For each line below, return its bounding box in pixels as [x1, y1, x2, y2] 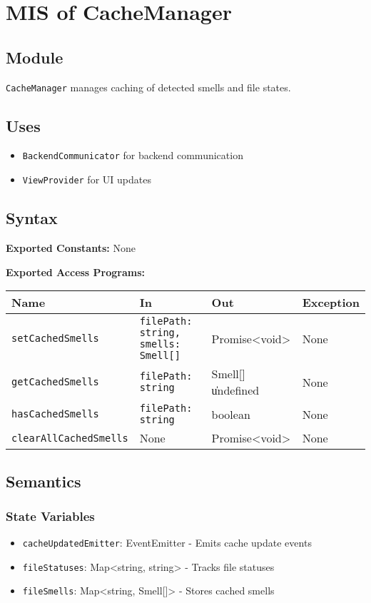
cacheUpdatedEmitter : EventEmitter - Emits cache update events [22, 535, 312, 550]
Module [6, 46, 63, 68]
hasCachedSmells [11, 408, 99, 420]
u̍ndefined [211, 382, 260, 399]
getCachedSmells [11, 376, 99, 388]
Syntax [6, 207, 58, 229]
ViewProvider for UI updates [22, 172, 151, 187]
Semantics [6, 470, 81, 492]
